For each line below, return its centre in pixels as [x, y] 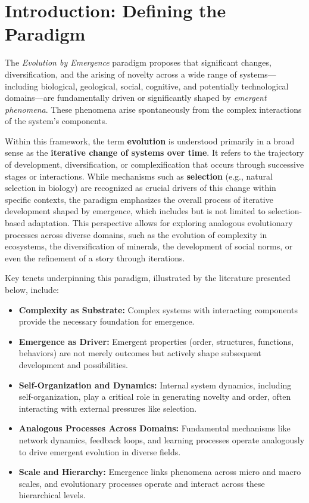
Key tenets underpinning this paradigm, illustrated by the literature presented [148, 278]
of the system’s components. [56, 121]
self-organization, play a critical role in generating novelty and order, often [155, 396]
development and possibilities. [73, 364]
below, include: [32, 289]
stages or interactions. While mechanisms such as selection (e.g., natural [139, 176]
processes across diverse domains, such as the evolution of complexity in [136, 234]
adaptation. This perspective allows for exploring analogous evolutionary [160, 223]
